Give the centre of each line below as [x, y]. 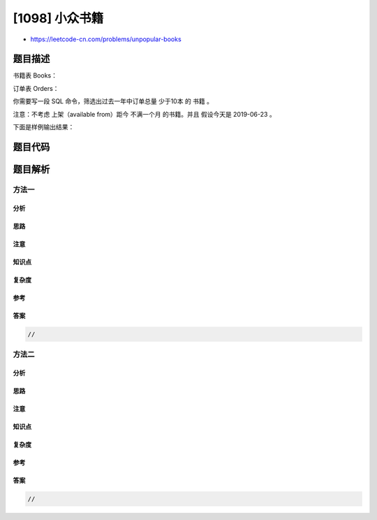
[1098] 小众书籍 [58, 18]
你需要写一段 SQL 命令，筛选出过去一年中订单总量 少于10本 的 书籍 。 [113, 101]
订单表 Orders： [36, 88]
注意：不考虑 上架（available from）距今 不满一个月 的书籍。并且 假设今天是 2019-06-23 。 [144, 114]
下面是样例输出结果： [44, 127]
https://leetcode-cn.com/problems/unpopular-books [106, 39]
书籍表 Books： [35, 75]
